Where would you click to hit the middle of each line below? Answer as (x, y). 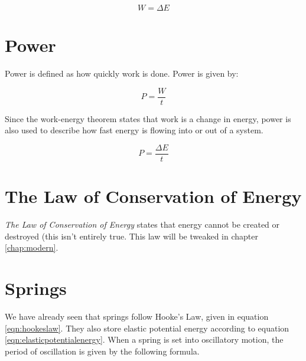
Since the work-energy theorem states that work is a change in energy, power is (148, 118)
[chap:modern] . (32, 247)
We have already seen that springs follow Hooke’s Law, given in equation (137, 316)
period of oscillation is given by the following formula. (102, 351)
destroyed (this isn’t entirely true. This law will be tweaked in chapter (132, 236)
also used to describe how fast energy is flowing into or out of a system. (134, 130)
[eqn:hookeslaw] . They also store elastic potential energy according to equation (147, 328)
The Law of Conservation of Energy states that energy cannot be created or (142, 224)
